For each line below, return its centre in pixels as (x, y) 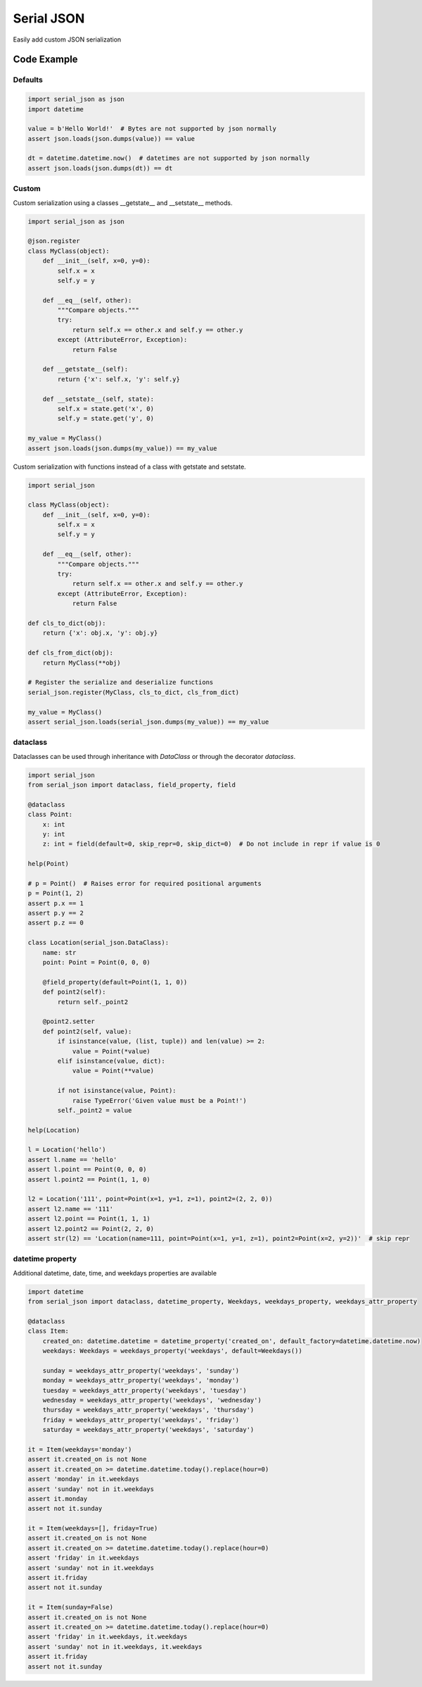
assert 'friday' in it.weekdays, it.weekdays (108, 1637)
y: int (54, 834)
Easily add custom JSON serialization (67, 39)
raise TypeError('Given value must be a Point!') (159, 1100)
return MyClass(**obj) (82, 663)
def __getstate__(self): (85, 369)
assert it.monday (58, 1498)
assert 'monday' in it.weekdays (84, 1479)
